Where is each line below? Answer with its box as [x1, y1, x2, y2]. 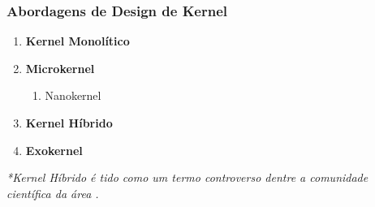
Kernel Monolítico [25, 32, 130, 50]
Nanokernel [45, 87, 101, 104]
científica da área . [6, 184, 99, 201]
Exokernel [25, 141, 83, 158]
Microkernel [25, 59, 95, 76]
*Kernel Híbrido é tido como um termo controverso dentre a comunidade [6, 169, 369, 186]
